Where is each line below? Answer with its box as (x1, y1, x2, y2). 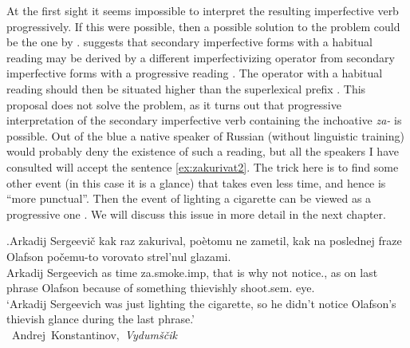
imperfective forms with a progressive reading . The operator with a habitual (6, 65, 383, 81)
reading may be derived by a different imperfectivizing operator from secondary (6, 49, 395, 65)
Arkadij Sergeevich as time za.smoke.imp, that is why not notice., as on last (6, 263, 378, 280)
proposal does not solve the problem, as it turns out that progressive (6, 96, 341, 113)
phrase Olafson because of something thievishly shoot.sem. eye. (6, 279, 315, 296)
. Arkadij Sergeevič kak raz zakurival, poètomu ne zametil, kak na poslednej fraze (6, 232, 402, 249)
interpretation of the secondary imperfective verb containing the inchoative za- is (6, 112, 402, 129)
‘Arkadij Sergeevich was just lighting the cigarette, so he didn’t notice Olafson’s (6, 295, 396, 311)
